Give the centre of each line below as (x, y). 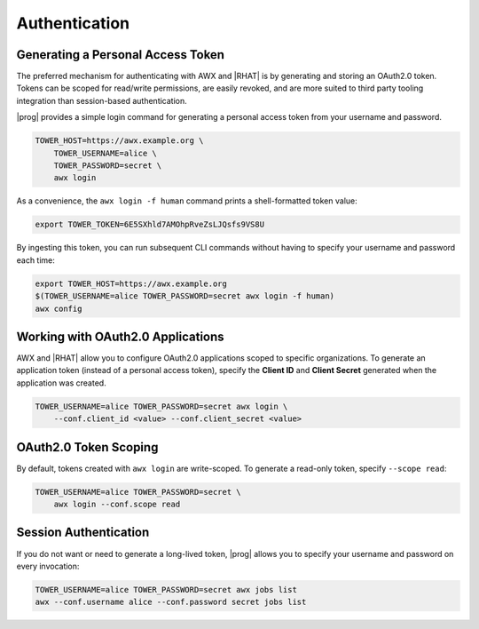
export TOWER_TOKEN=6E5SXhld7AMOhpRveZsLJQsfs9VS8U (150, 225)
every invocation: (48, 566)
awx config (59, 308)
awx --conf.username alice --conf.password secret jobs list (171, 602)
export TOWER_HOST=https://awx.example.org (131, 283)
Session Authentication (83, 533)
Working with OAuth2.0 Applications (121, 336)
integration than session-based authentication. (102, 100)
